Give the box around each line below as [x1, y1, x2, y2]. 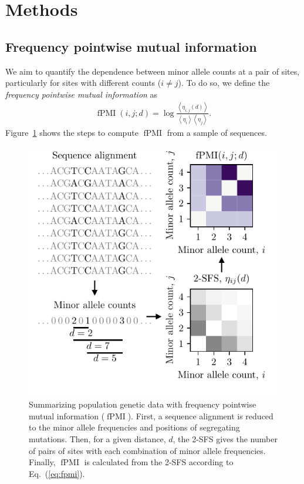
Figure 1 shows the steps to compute [5, 126, 139, 139]
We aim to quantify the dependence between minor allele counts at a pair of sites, [5, 65, 300, 77]
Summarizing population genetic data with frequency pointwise [29, 398, 256, 410]
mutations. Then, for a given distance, [29, 432, 166, 445]
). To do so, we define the [178, 76, 270, 89]
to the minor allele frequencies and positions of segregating [29, 421, 240, 433]
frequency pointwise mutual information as [5, 88, 158, 100]
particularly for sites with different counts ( [5, 76, 161, 89]
